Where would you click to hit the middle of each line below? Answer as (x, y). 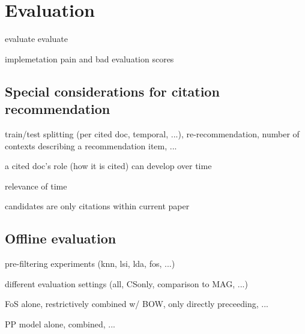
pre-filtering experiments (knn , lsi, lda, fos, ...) (90, 264)
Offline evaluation (61, 238)
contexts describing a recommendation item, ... (91, 145)
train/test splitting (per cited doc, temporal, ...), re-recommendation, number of (152, 133)
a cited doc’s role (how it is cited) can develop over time (108, 166)
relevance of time (36, 186)
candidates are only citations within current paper (97, 206)
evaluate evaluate (36, 39)
